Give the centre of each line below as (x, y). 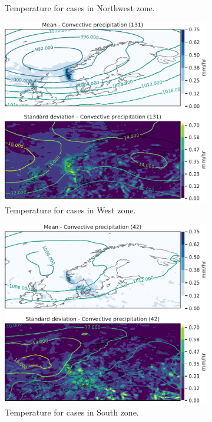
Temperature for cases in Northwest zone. (80, 8)
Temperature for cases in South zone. (72, 412)
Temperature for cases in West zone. (70, 210)
